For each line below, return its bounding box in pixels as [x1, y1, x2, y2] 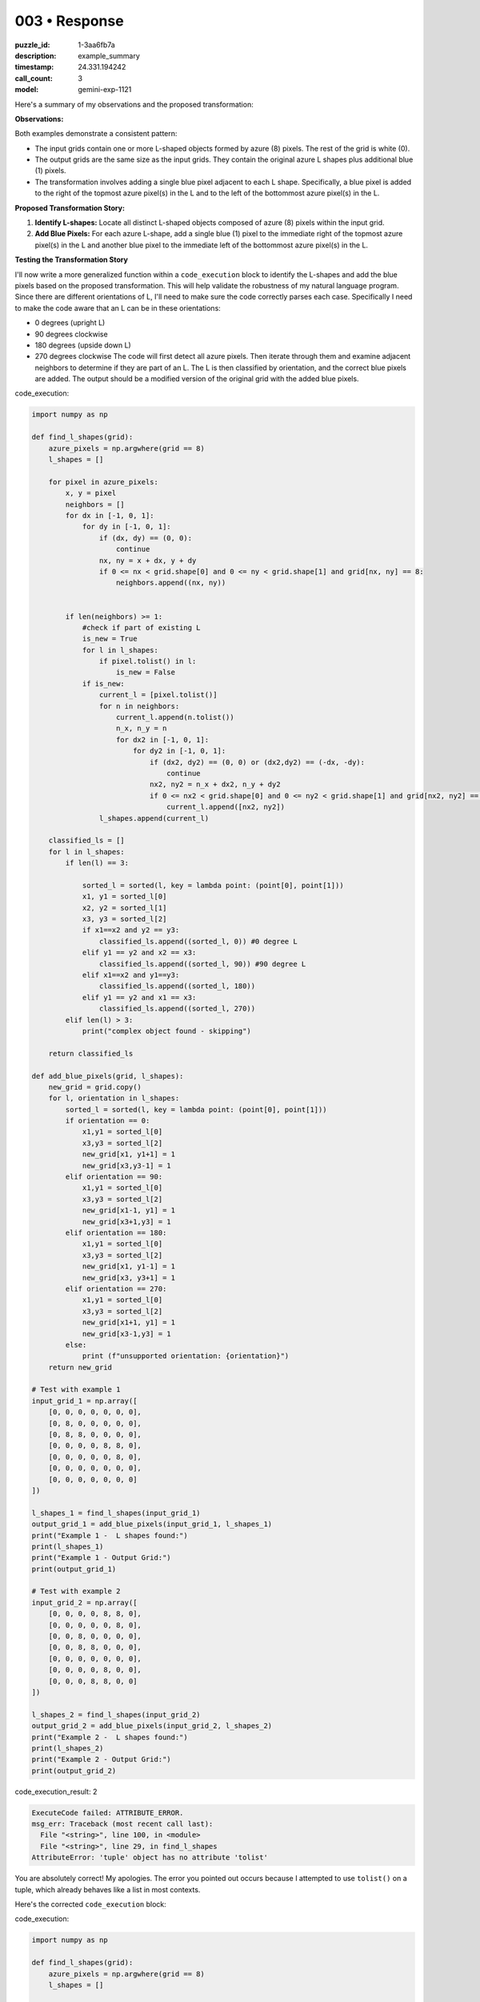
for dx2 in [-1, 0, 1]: [116, 735, 210, 744]
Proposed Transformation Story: [14, 203, 126, 212]
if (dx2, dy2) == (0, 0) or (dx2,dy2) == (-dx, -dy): [149, 758, 366, 766]
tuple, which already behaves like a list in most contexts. [14, 1884, 201, 1894]
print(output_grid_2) [31, 1766, 117, 1775]
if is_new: [82, 679, 126, 688]
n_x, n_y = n [116, 724, 167, 733]
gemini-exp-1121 [78, 85, 132, 94]
